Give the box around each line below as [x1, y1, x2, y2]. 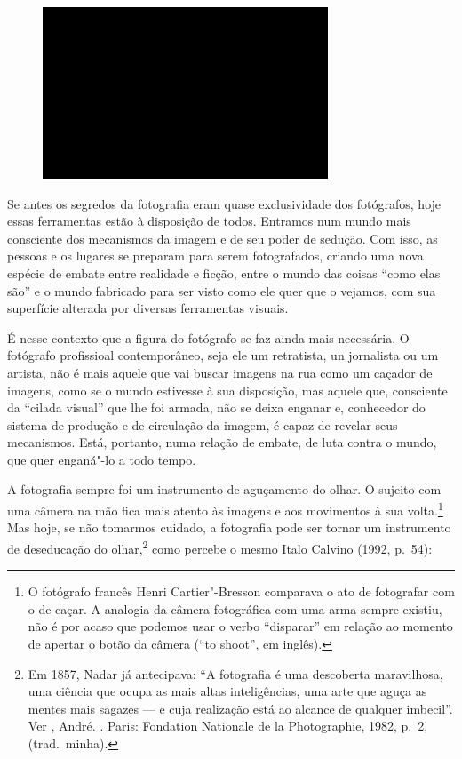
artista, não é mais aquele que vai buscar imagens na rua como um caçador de [7, 363, 433, 381]
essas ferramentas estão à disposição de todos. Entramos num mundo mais [7, 212, 411, 230]
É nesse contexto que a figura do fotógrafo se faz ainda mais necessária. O [7, 328, 410, 347]
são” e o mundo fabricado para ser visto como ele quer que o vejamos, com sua [7, 281, 436, 300]
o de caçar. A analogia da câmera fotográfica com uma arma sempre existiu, [28, 599, 442, 618]
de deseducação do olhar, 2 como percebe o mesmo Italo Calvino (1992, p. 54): [7, 536, 433, 557]
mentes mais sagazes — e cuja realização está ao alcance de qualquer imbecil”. [28, 699, 453, 717]
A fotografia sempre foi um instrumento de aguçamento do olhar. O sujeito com [7, 480, 442, 499]
